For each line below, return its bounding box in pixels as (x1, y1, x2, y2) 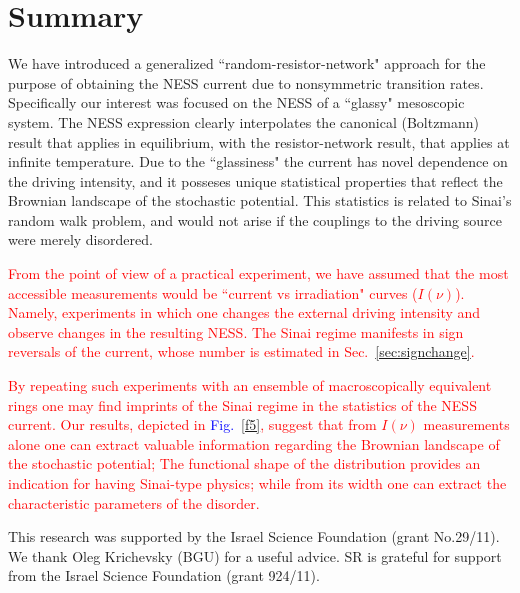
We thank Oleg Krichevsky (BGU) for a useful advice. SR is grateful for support (8, 545, 502, 566)
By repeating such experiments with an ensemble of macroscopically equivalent (8, 375, 492, 396)
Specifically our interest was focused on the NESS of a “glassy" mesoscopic (8, 92, 465, 113)
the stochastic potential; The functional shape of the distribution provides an (8, 453, 481, 474)
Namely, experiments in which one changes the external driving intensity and (8, 302, 481, 323)
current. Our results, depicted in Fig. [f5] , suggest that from (8, 414, 377, 435)
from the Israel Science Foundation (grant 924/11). (8, 565, 320, 586)
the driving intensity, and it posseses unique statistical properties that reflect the (8, 170, 503, 191)
